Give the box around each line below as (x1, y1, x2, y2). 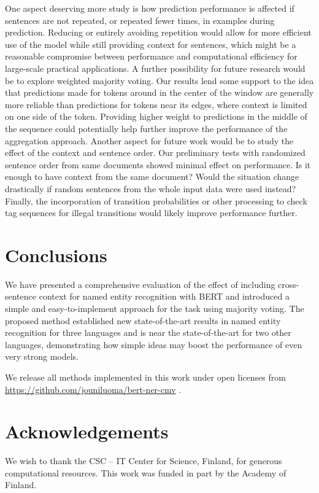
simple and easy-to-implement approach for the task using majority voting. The (5, 302, 304, 314)
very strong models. (5, 350, 79, 363)
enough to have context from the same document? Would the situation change (5, 170, 299, 183)
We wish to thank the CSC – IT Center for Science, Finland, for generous (5, 454, 282, 467)
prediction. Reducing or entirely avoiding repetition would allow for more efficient (5, 26, 312, 39)
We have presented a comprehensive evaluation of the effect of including (5, 278, 275, 290)
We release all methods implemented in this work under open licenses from (5, 370, 286, 383)
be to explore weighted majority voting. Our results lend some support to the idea (5, 74, 314, 87)
